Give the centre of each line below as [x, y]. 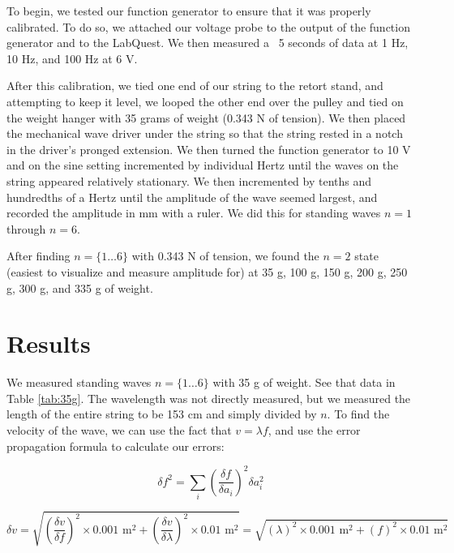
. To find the [358, 414]
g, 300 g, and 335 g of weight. [80, 287]
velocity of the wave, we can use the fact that [119, 430]
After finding [39, 256]
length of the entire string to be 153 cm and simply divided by [162, 414]
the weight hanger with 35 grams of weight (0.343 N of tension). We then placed [206, 117]
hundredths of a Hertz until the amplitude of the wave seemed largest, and [192, 197]
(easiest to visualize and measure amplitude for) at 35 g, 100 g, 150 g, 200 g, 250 [207, 271]
